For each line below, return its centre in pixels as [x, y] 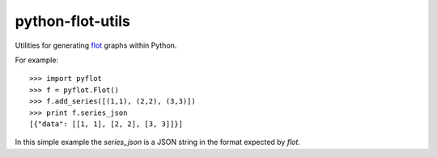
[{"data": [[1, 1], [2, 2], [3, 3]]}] [106, 124]
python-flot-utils [73, 21]
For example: [37, 60]
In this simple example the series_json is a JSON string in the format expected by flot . [158, 142]
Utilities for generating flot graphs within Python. [96, 45]
